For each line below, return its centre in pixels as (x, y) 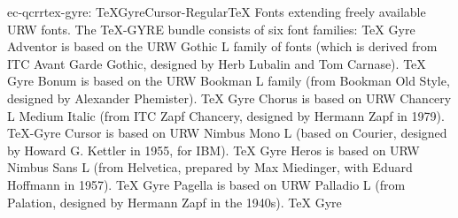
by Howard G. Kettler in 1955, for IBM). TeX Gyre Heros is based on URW (213, 150)
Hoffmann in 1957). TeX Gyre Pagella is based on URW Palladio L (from (206, 184)
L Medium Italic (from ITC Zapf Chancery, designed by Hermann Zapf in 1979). (226, 115)
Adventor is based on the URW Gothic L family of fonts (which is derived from (222, 46)
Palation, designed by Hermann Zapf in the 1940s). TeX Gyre (175, 202)
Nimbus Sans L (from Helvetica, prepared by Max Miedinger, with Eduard (210, 167)
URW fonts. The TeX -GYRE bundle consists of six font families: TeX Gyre (211, 29)
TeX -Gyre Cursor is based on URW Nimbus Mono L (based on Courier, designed (227, 133)
